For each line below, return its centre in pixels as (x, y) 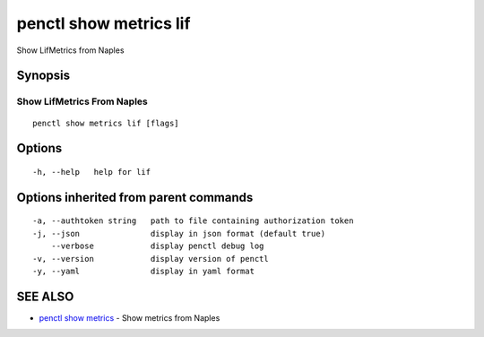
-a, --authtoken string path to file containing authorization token (193, 221)
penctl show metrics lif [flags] (106, 123)
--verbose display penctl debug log (157, 246)
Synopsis (43, 76)
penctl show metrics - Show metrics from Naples (130, 317)
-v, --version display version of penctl (151, 259)
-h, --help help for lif (92, 172)
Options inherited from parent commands (135, 197)
